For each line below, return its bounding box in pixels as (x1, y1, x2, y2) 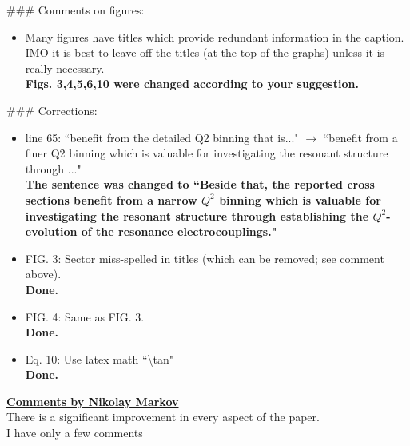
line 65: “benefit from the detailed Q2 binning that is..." (25, 129, 299, 145)
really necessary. (25, 59, 105, 76)
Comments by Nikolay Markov (6, 392, 179, 409)
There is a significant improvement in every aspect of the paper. (6, 408, 320, 425)
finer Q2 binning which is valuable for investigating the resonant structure (25, 145, 388, 161)
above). (25, 265, 62, 282)
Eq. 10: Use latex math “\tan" (25, 350, 173, 367)
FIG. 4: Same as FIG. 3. (25, 308, 145, 325)
